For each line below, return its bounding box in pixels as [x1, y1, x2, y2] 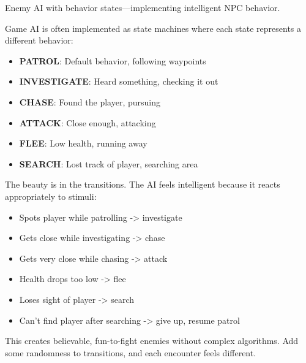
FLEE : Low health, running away [19, 137, 147, 150]
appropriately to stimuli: [5, 189, 97, 202]
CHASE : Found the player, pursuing [19, 95, 160, 108]
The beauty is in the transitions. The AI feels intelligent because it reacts [5, 178, 280, 191]
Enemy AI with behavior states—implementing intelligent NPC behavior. [5, 1, 280, 13]
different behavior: [5, 34, 73, 47]
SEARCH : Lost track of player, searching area [19, 157, 198, 170]
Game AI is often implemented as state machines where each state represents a [5, 21, 302, 34]
